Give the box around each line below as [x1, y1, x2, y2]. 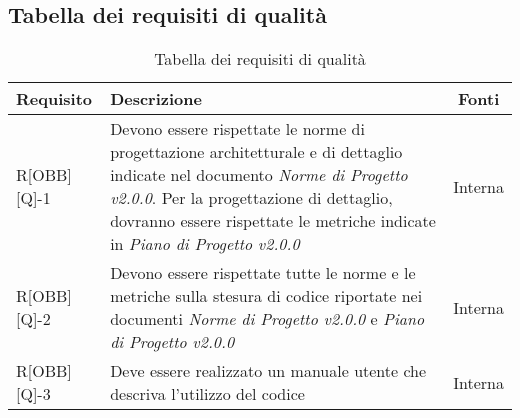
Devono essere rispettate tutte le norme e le [110, 261, 416, 285]
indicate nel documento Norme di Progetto [110, 163, 408, 187]
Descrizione [110, 87, 202, 111]
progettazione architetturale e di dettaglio [110, 140, 403, 164]
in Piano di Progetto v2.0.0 [110, 232, 300, 256]
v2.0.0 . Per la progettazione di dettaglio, [110, 186, 393, 210]
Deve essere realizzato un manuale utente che [110, 359, 427, 383]
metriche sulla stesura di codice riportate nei [110, 284, 423, 308]
